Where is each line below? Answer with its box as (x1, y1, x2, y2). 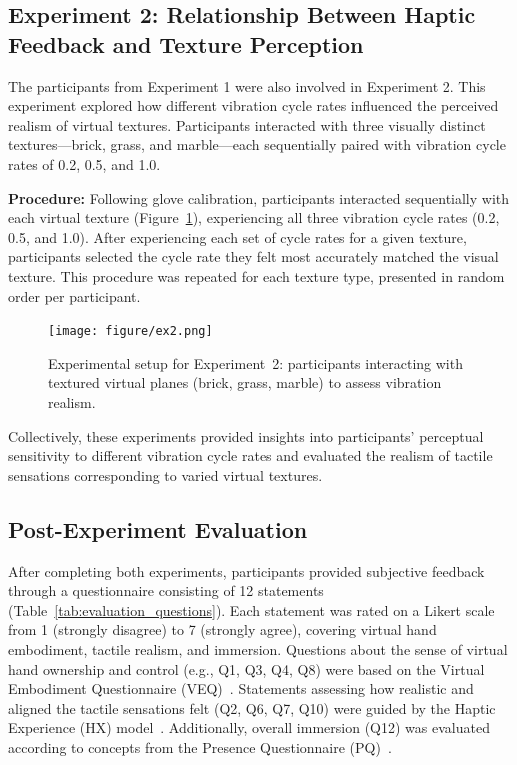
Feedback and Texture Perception (8, 28, 364, 59)
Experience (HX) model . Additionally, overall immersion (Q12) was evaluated (8, 717, 490, 738)
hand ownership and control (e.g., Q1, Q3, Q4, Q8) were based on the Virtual (8, 658, 485, 679)
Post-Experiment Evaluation (8, 513, 308, 544)
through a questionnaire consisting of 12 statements (8, 580, 324, 601)
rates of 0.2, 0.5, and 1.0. (8, 153, 161, 174)
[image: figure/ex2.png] (48, 324, 213, 339)
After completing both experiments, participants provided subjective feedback (8, 560, 485, 581)
